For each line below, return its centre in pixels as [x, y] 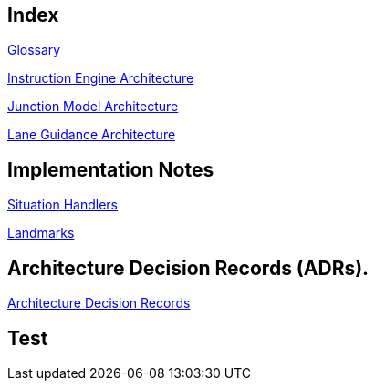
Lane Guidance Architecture [92, 135]
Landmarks [41, 233]
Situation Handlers [62, 205]
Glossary [34, 50]
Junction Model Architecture [93, 107]
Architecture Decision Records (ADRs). [188, 268]
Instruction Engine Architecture [101, 78]
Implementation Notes [111, 169]
